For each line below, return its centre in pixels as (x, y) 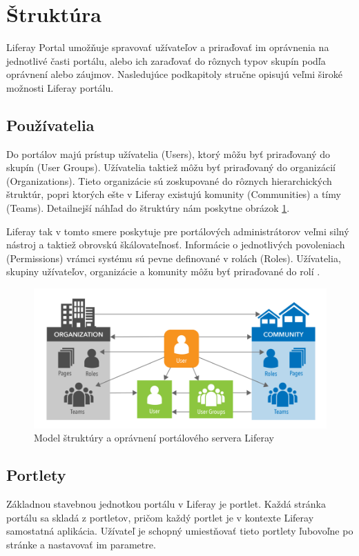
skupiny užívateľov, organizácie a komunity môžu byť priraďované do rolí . (163, 271)
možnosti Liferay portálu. (60, 87)
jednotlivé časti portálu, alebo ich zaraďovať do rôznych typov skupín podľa (166, 60)
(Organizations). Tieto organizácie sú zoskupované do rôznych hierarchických (169, 180)
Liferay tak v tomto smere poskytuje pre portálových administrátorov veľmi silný (178, 231)
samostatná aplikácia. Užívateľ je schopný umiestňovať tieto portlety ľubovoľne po (180, 531)
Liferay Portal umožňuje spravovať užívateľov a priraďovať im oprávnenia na (168, 47)
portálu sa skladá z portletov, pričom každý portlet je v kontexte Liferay (160, 517)
